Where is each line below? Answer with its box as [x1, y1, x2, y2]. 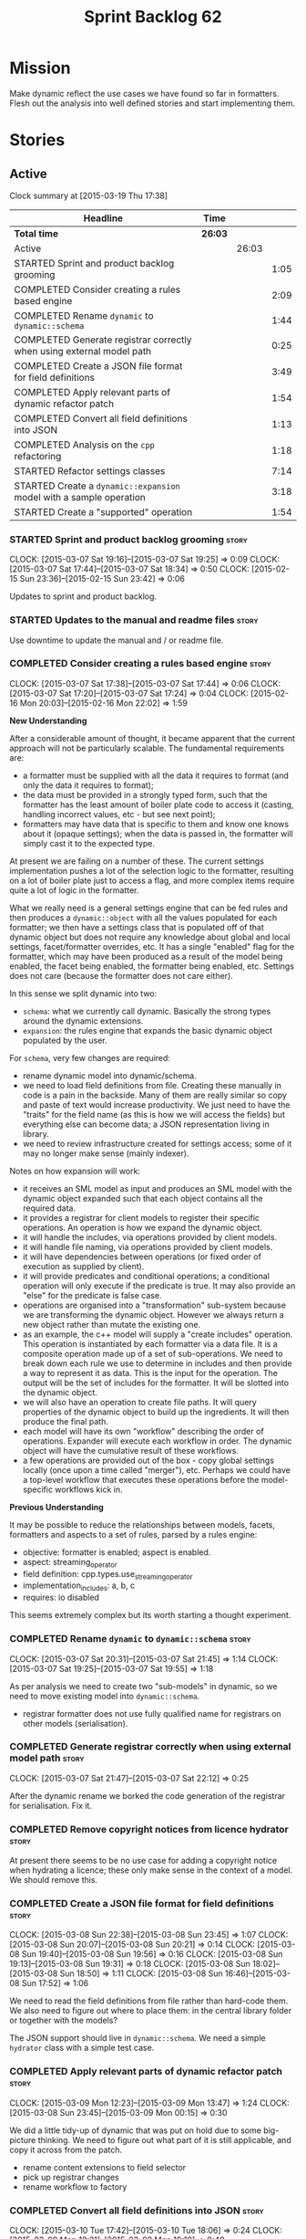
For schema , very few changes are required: [9, 1052, 171, 1063]
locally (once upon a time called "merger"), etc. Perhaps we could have [22, 1464, 291, 1476]
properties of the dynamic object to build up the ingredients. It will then [22, 1406, 290, 1417]
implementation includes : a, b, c [22, 1580, 135, 1593]
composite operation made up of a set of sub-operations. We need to [22, 1348, 284, 1359]
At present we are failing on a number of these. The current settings [9, 856, 264, 867]
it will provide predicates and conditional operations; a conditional [22, 1270, 270, 1281]
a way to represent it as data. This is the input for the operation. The [22, 1367, 279, 1378]
